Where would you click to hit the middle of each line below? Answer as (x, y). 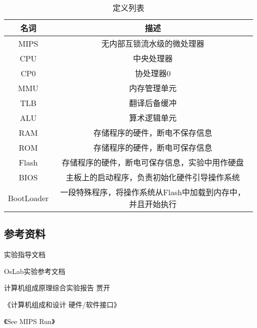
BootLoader (28, 198)
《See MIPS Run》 (30, 321)
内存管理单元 (153, 88)
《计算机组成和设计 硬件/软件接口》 (62, 304)
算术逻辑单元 (153, 118)
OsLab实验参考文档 (35, 271)
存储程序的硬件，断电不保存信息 (153, 133)
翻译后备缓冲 (153, 103)
